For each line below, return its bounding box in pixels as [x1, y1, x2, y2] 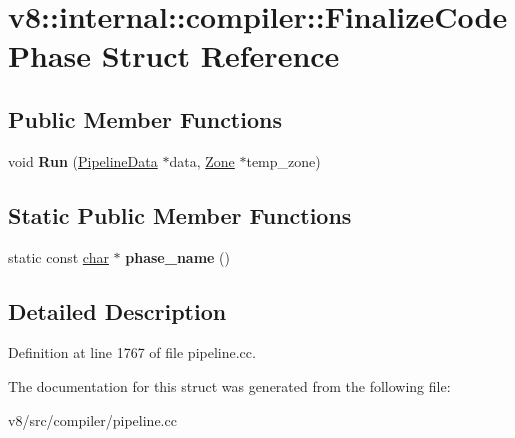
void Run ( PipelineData [8, 150, 158, 171]
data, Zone [169, 150, 235, 171]
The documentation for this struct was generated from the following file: [8, 375, 451, 396]
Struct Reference [101, 35, 340, 76]
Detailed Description [8, 295, 227, 326]
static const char [8, 246, 109, 267]
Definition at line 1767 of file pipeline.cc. [8, 342, 256, 363]
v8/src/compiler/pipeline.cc [8, 409, 177, 430]
